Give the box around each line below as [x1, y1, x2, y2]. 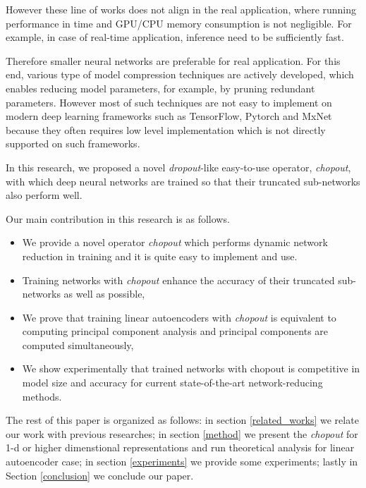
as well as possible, [63, 286, 145, 301]
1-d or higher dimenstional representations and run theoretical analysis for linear [6, 440, 355, 455]
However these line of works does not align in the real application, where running [6, 2, 357, 16]
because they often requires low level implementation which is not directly [6, 122, 326, 137]
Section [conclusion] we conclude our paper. [6, 468, 194, 482]
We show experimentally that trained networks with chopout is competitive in [22, 361, 360, 376]
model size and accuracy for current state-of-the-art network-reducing [22, 375, 323, 390]
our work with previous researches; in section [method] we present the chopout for [6, 426, 358, 441]
